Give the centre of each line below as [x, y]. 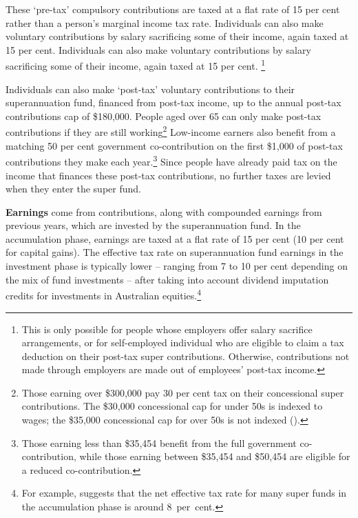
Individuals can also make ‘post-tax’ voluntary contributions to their [150, 89]
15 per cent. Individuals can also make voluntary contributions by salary [158, 49]
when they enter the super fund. [73, 189]
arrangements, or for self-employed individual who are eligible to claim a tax [183, 342]
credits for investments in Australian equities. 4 [104, 294]
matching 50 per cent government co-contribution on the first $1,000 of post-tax [174, 145]
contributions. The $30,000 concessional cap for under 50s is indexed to [172, 406]
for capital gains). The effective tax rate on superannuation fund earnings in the [175, 252]
